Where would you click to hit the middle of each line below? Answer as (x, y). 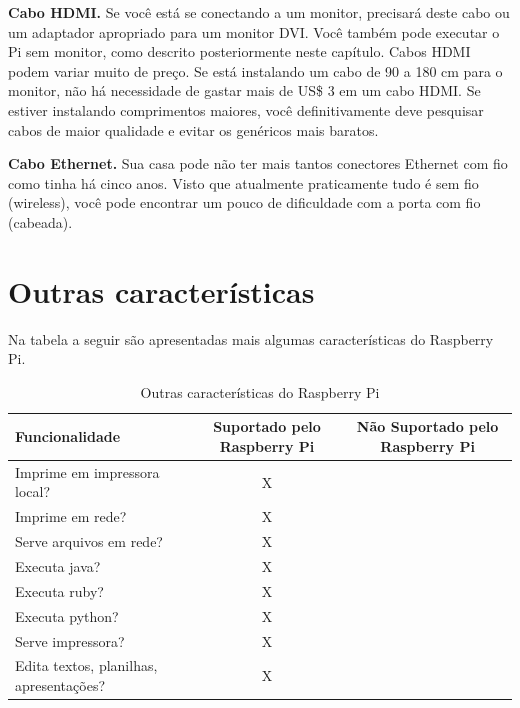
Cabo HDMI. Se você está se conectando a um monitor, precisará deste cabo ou (259, 12)
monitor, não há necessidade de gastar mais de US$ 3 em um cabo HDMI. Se (244, 90)
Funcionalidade (68, 436)
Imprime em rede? (71, 516)
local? (32, 491)
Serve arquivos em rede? (89, 541)
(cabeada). (40, 221)
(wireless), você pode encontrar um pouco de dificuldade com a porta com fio (244, 202)
